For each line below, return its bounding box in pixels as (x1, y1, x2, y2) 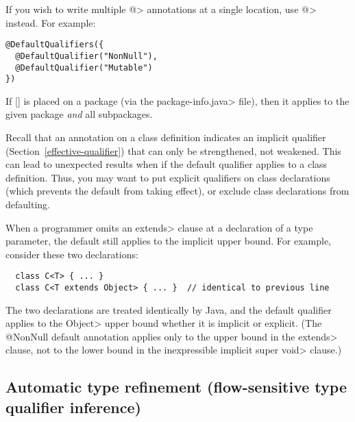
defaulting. (5, 197, 50, 211)
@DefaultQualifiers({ (5, 40, 104, 50)
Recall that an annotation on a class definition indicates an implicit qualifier (5, 130, 326, 144)
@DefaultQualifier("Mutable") (15, 62, 153, 73)
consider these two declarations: (5, 247, 138, 261)
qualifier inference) (5, 396, 141, 417)
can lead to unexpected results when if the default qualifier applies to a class (5, 157, 328, 171)
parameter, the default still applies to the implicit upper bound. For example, (5, 234, 332, 248)
